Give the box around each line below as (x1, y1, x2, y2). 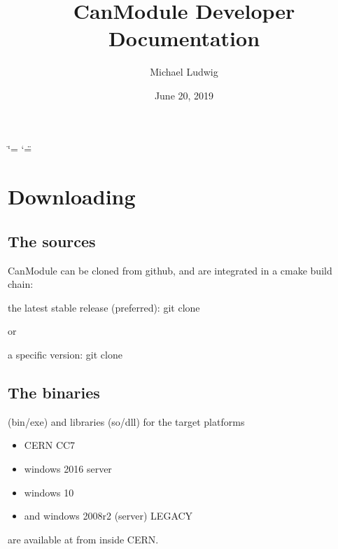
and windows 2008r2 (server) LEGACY (24, 508, 193, 523)
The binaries (8, 382, 100, 403)
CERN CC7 (24, 438, 76, 452)
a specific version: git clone (8, 347, 122, 362)
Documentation (108, 24, 260, 53)
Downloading (8, 182, 136, 211)
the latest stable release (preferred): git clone (8, 300, 200, 314)
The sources (8, 230, 96, 251)
